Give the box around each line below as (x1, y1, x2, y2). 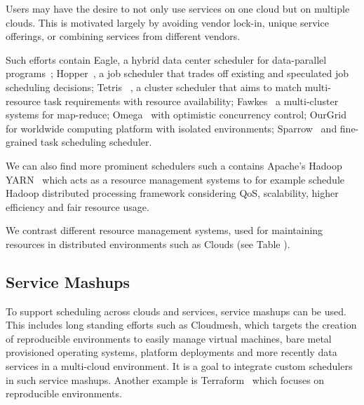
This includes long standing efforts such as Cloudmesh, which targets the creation (6, 317, 357, 332)
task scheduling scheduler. (40, 135, 152, 149)
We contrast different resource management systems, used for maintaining (6, 223, 323, 238)
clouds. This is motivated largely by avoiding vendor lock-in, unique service (6, 15, 329, 29)
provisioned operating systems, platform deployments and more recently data (6, 345, 337, 359)
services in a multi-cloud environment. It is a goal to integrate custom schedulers (6, 359, 353, 373)
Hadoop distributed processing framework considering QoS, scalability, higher (6, 186, 339, 200)
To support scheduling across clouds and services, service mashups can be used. (6, 303, 346, 318)
